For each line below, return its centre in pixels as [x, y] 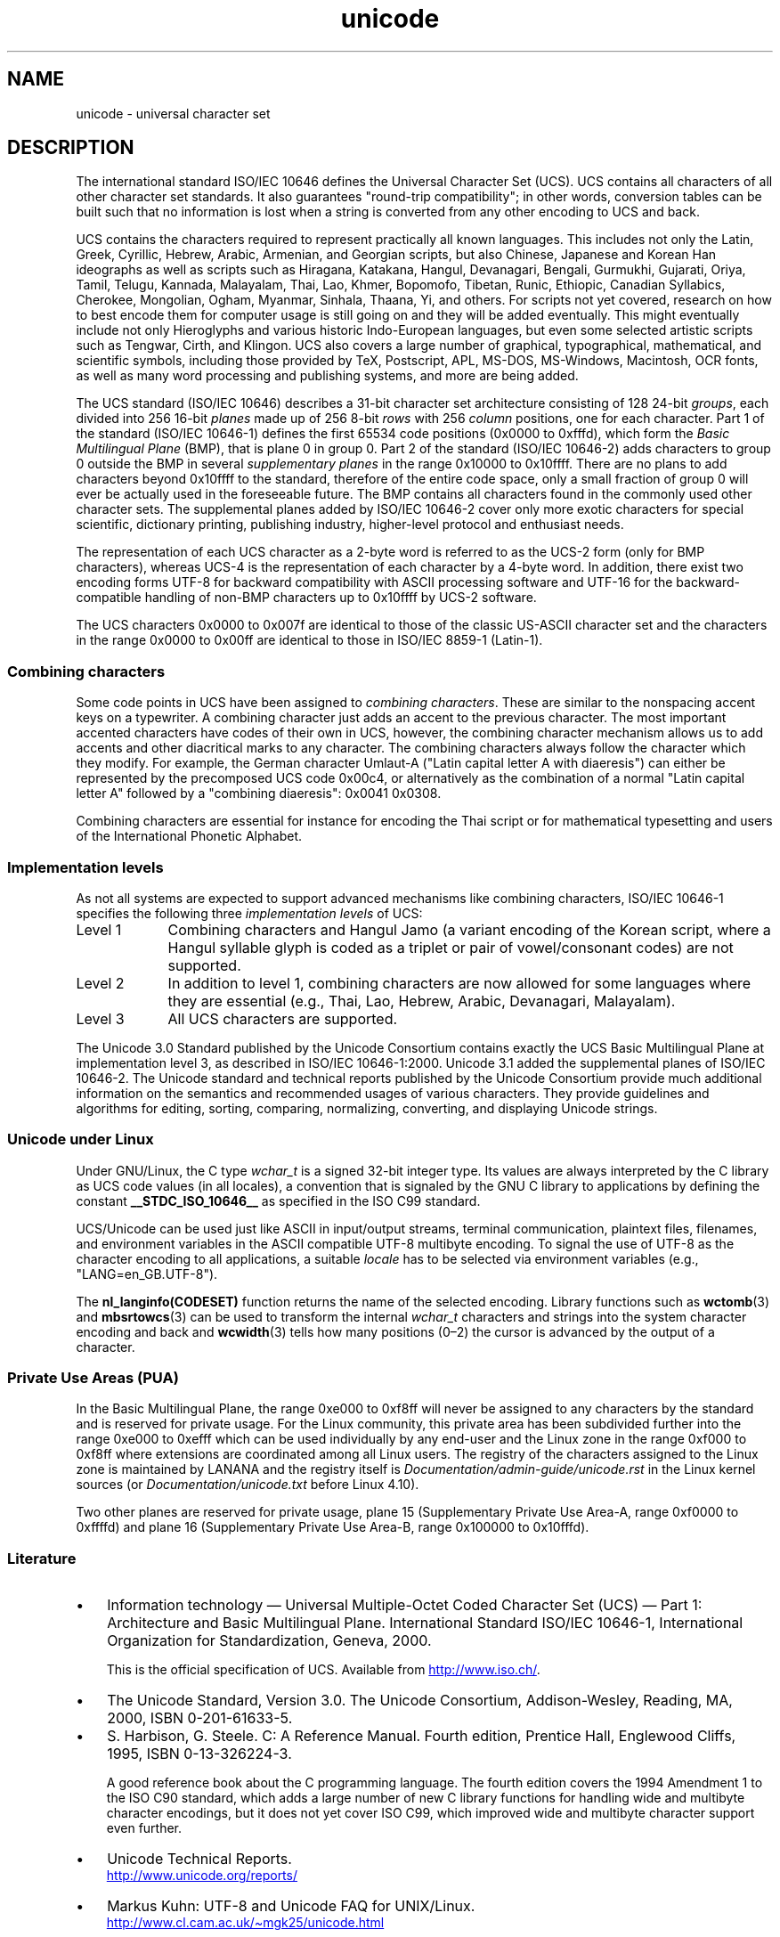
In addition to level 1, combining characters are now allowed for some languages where [459, 983]
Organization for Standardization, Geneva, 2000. [269, 1641]
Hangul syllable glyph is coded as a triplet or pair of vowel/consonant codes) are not [451, 947]
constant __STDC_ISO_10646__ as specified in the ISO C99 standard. [278, 1200]
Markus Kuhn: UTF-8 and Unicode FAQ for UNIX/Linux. [291, 1906]
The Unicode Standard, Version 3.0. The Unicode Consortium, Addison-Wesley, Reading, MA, [420, 1701]
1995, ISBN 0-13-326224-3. [199, 1754]
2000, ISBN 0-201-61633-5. [200, 1718]
